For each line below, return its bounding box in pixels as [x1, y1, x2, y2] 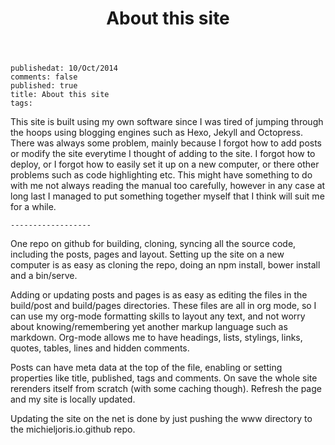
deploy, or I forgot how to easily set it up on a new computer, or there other [10, 158, 320, 171]
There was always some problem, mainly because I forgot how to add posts [10, 137, 323, 149]
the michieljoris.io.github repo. [10, 423, 136, 436]
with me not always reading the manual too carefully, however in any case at [10, 180, 326, 192]
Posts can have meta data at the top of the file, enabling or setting [10, 362, 283, 374]
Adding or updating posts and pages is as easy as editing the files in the [10, 289, 308, 301]
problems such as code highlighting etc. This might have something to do [10, 169, 313, 181]
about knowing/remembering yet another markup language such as [10, 321, 288, 333]
